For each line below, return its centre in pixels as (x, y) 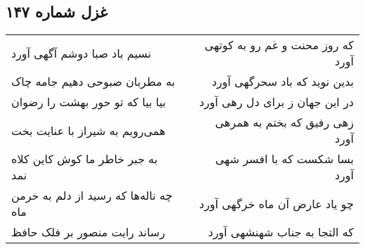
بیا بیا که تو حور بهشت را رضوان (89, 102)
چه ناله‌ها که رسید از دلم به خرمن (92, 196)
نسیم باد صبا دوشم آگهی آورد (81, 53)
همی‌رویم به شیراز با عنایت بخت (88, 130)
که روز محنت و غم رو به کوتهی (279, 45)
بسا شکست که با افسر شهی (284, 159)
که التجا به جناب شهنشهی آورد (281, 232)
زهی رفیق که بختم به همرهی (284, 122)
